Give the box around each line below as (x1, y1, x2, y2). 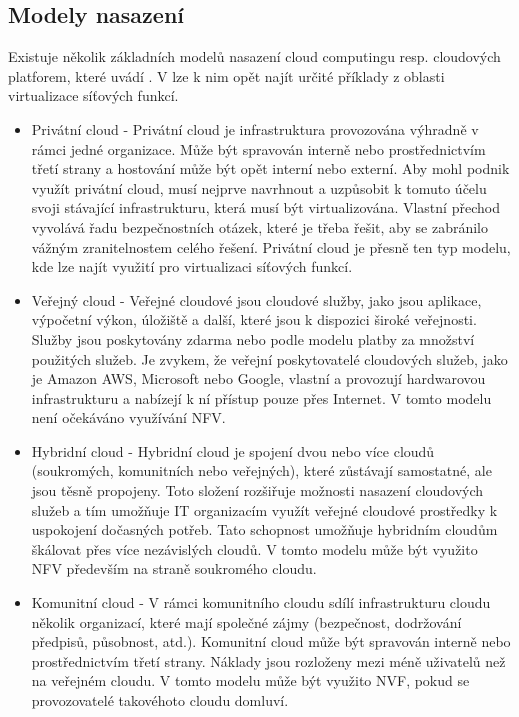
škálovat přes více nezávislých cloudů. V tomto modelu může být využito (31, 538, 478, 559)
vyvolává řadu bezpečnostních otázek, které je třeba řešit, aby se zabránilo (31, 216, 488, 237)
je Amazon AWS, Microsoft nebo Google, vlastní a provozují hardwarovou (31, 368, 486, 389)
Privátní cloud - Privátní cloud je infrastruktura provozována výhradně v (31, 118, 479, 139)
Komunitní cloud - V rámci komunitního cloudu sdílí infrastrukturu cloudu (31, 592, 491, 613)
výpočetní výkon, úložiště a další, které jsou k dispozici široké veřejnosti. (31, 309, 477, 330)
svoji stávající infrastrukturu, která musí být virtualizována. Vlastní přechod (31, 197, 500, 218)
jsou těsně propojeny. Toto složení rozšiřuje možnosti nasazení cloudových (31, 480, 484, 501)
